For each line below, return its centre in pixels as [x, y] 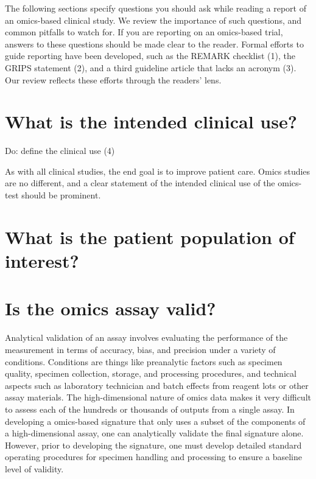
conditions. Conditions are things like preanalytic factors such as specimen [144, 361]
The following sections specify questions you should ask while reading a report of [156, 8]
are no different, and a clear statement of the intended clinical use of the [140, 183]
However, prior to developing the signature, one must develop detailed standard [153, 445]
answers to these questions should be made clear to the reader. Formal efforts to [154, 44]
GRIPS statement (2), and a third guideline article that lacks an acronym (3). [151, 67]
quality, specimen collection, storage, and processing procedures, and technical [151, 373]
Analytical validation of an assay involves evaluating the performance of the [146, 337]
